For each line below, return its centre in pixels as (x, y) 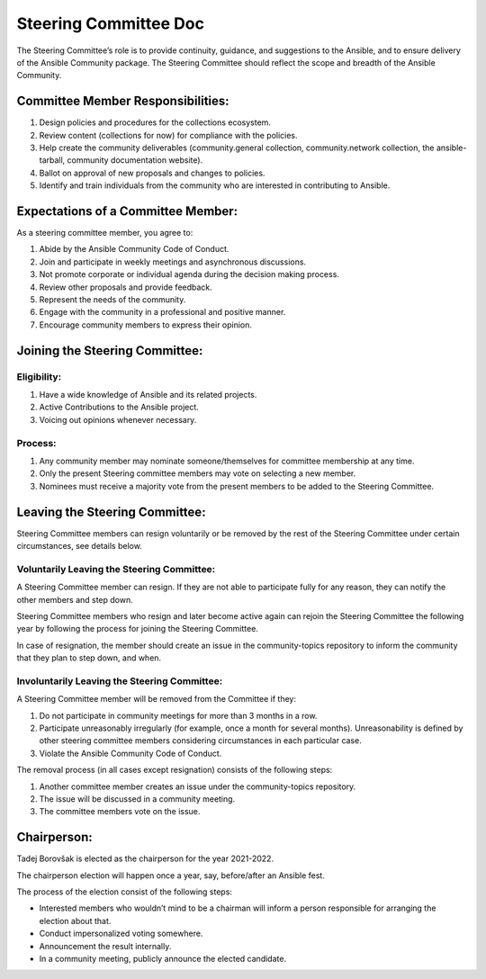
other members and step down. (75, 599)
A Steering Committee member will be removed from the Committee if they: (157, 699)
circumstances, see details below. (80, 545)
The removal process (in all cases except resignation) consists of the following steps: (175, 770)
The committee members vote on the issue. (120, 812)
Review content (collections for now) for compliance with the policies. (168, 135)
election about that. (75, 921)
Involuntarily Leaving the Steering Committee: (120, 681)
